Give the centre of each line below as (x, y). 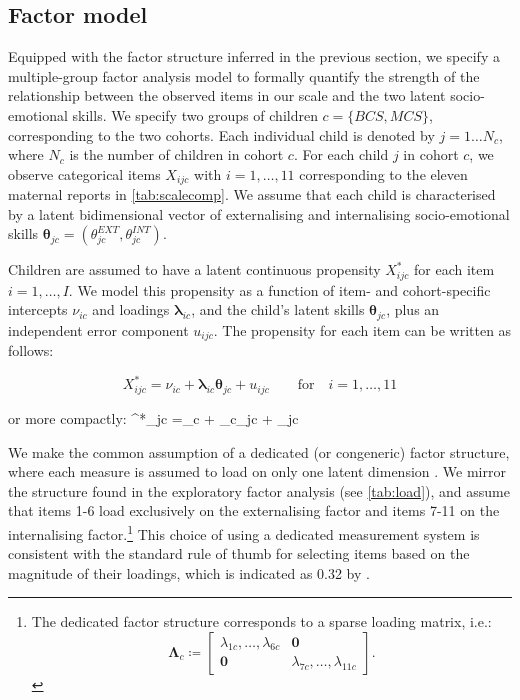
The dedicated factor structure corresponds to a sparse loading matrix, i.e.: (261, 621)
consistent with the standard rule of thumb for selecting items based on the (239, 553)
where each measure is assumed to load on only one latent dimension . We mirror (257, 471)
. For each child (341, 154)
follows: (31, 350)
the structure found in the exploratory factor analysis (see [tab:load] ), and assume (259, 490)
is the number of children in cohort (176, 154)
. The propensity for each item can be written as (362, 329)
